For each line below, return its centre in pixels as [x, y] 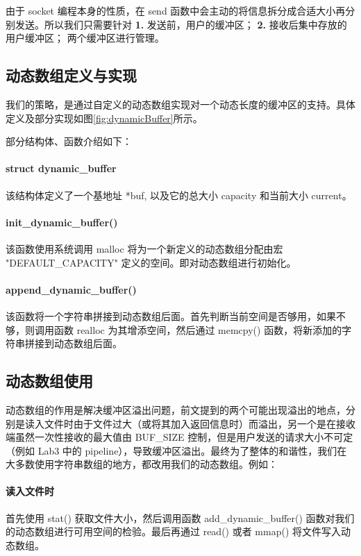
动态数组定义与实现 [71, 75]
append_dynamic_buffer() [71, 289]
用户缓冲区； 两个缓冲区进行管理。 [85, 38]
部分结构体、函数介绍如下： [69, 141]
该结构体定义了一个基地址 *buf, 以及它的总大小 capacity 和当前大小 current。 [179, 195]
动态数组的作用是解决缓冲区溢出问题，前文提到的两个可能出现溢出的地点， [176, 409]
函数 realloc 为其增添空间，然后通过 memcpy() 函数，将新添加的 [198, 329]
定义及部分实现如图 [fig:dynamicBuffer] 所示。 [104, 118]
